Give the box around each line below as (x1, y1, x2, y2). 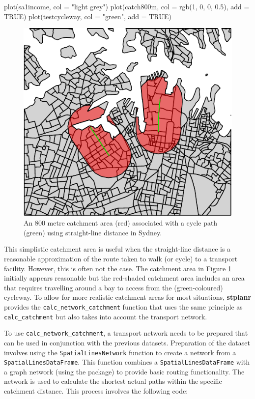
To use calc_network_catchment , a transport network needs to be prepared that (4, 328, 248, 338)
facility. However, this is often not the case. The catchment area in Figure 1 (4, 263, 231, 273)
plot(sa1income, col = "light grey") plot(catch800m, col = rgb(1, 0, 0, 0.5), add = (4, 1, 250, 11)
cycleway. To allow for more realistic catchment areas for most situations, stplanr (4, 292, 252, 302)
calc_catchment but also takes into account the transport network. (4, 311, 207, 321)
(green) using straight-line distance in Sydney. (24, 227, 162, 237)
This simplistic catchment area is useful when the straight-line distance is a (4, 244, 231, 254)
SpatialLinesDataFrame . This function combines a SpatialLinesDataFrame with (4, 357, 250, 367)
